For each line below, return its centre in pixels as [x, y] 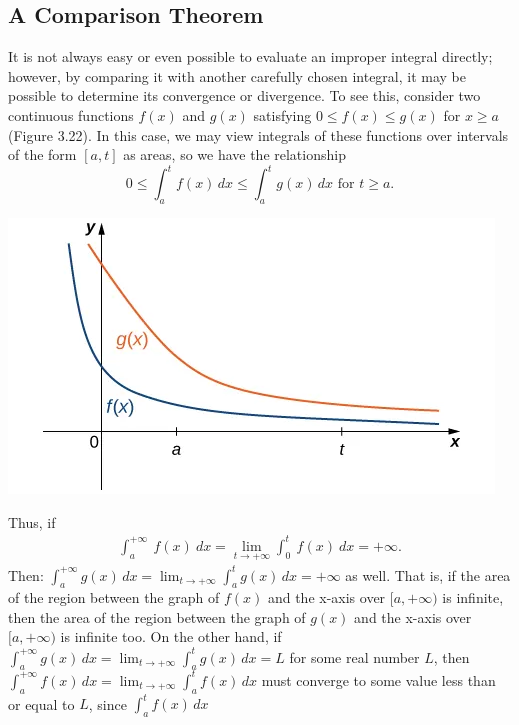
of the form [42, 154]
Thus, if [32, 521]
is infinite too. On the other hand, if [171, 636]
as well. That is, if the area [428, 574]
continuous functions [71, 114]
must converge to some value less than [378, 679]
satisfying [282, 114]
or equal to [41, 703]
